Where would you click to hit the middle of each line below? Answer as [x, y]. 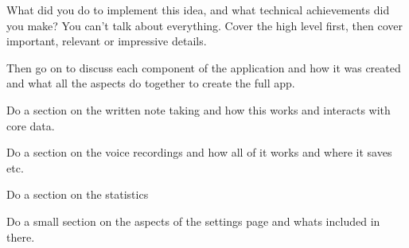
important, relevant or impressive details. [107, 41]
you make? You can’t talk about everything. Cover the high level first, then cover [205, 25]
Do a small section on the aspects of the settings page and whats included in [193, 221]
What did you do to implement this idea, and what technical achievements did [198, 10]
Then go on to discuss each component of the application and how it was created [204, 67]
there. [21, 236]
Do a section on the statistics [78, 194]
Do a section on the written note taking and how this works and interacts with [199, 109]
